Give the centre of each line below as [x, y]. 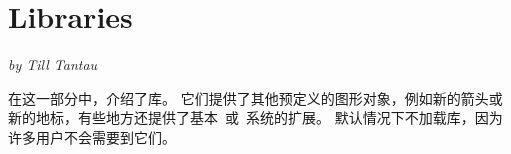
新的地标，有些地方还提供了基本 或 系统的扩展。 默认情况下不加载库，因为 [255, 117]
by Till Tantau [53, 64]
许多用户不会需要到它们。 [92, 136]
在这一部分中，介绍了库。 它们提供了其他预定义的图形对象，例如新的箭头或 [255, 97]
